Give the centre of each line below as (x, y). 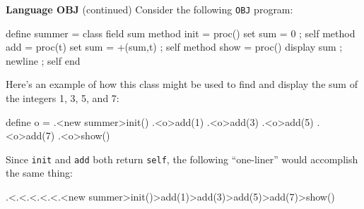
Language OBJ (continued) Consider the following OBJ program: (149, 9)
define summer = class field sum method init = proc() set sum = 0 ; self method (181, 33)
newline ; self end (43, 60)
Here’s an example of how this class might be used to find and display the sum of (182, 84)
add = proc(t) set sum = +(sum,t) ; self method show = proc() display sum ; (174, 47)
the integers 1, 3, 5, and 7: (63, 98)
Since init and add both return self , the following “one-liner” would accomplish (182, 159)
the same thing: (39, 173)
